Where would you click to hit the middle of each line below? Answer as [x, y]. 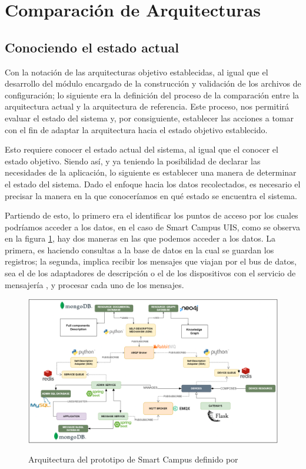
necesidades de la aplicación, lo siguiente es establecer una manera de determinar [151, 172]
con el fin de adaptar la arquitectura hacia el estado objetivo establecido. [136, 129]
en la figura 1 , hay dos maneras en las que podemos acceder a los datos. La [140, 238]
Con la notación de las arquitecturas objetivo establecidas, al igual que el [137, 72]
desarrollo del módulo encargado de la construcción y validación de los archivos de [153, 83]
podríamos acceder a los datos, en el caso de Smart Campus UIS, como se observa [152, 227]
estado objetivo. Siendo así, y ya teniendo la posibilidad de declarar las [133, 161]
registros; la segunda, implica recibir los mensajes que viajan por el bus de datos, [151, 261]
